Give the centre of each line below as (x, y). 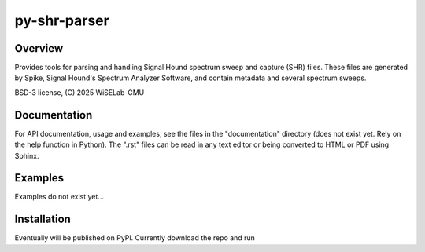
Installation (42, 219)
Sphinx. (27, 155)
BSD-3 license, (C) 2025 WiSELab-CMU (79, 92)
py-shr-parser (62, 20)
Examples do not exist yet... (59, 197)
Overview (39, 48)
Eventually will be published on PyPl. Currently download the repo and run (135, 238)
